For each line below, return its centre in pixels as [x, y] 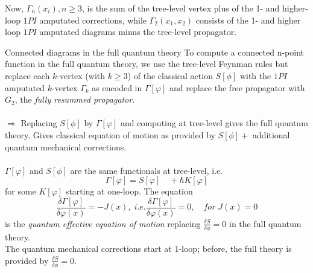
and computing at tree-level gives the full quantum [214, 123]
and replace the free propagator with [237, 87]
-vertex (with [81, 75]
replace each [27, 75]
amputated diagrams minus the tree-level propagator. [138, 32]
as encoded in [117, 87]
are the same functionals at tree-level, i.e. [147, 170]
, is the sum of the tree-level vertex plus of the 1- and [181, 8]
